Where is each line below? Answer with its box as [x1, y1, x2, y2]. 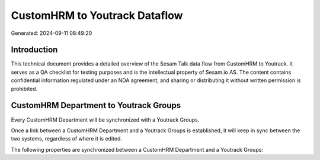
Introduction [11, 45, 58, 55]
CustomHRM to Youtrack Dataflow [11, 9, 183, 22]
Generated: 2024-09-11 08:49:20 [11, 30, 92, 37]
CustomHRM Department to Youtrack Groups [11, 100, 181, 110]
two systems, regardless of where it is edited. [11, 135, 123, 142]
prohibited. [11, 85, 38, 92]
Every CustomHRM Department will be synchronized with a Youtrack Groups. [11, 116, 200, 123]
